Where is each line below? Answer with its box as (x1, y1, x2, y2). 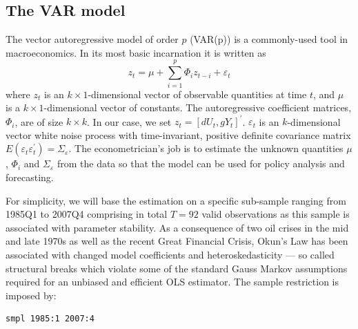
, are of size (14, 114, 63, 129)
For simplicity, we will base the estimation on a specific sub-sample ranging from (6, 193, 346, 207)
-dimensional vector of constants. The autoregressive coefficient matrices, (43, 100, 352, 115)
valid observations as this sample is (201, 207, 350, 221)
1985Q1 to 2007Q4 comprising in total (6, 207, 168, 221)
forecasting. (6, 169, 54, 184)
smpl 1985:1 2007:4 (6, 314, 95, 324)
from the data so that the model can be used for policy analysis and (57, 156, 345, 171)
